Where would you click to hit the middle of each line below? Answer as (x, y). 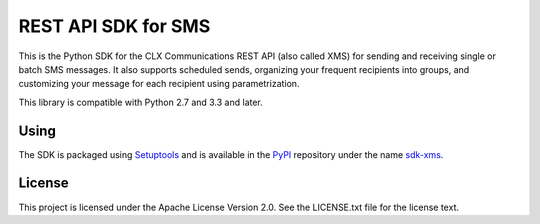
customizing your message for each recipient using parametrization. (159, 84)
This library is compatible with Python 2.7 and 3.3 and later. (141, 102)
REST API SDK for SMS (114, 26)
